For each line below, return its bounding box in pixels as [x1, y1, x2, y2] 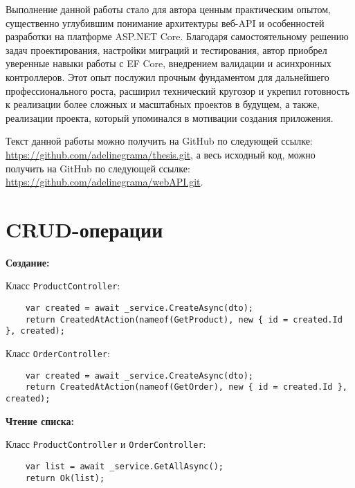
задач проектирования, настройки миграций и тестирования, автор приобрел [6, 42, 327, 57]
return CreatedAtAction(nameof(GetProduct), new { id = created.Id [25, 314, 343, 325]
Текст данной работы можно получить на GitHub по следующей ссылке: [6, 134, 313, 148]
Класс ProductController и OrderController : [6, 437, 206, 451]
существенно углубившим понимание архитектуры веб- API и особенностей [6, 15, 325, 30]
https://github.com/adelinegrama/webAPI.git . [6, 174, 203, 189]
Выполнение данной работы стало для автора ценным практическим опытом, [6, 2, 331, 16]
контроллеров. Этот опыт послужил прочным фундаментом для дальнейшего [6, 69, 329, 84]
